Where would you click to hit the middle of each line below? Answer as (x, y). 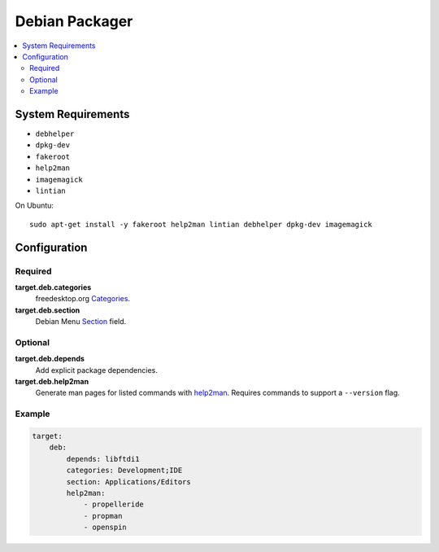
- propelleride (113, 504)
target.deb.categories (53, 287)
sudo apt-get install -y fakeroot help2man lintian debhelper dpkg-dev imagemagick (201, 224)
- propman (103, 516)
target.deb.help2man (52, 381)
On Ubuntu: (35, 206)
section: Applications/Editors (128, 482)
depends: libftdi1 (103, 459)
